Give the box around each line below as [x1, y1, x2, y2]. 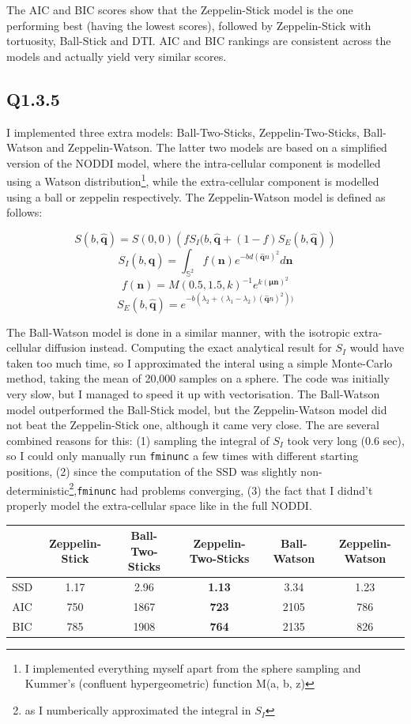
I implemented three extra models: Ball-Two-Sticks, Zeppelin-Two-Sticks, [6, 123, 360, 140]
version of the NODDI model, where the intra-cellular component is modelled [6, 154, 381, 171]
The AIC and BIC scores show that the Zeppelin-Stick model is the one [6, 2, 353, 17]
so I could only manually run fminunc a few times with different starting [6, 447, 359, 464]
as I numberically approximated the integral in [25, 702, 251, 718]
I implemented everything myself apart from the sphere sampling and [25, 659, 361, 676]
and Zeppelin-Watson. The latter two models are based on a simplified [46, 139, 387, 156]
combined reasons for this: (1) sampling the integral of [6, 432, 270, 448]
